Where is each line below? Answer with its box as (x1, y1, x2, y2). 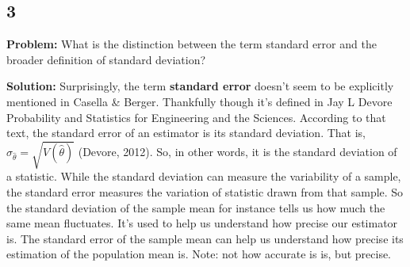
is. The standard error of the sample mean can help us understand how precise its (6, 230, 404, 246)
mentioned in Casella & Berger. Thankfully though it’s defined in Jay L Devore (6, 93, 393, 109)
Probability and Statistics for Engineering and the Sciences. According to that (6, 109, 386, 125)
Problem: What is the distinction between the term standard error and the (6, 36, 377, 52)
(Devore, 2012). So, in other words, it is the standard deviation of (78, 143, 397, 159)
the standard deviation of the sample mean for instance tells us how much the (6, 199, 385, 216)
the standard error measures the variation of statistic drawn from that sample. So (6, 183, 404, 200)
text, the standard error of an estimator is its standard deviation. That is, (6, 124, 366, 141)
